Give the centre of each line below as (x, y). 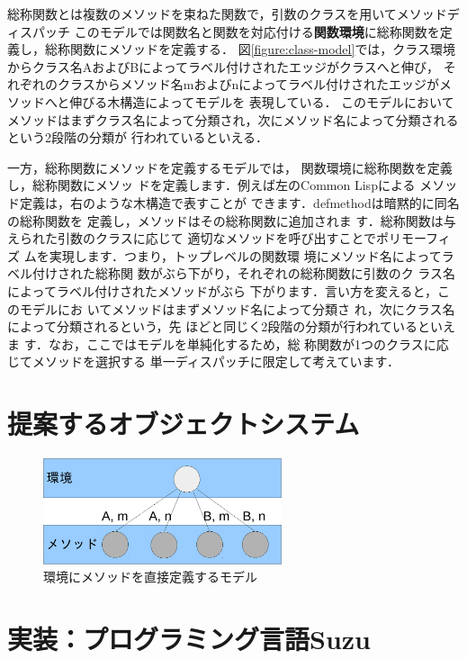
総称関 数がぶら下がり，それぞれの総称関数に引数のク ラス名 (275, 273)
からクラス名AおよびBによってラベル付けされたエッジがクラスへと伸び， (224, 66)
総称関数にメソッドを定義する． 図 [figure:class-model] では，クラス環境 (250, 49)
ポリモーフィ (413, 238)
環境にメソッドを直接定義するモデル (150, 577)
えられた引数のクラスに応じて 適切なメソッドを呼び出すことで (192, 238)
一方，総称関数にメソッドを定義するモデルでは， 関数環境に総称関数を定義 (230, 167)
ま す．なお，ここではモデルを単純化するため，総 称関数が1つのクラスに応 (228, 343)
